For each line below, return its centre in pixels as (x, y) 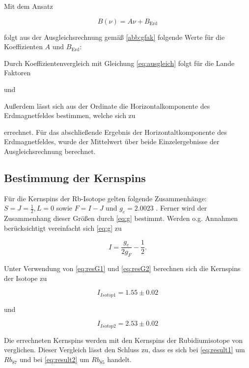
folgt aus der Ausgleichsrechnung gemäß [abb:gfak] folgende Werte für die (114, 37)
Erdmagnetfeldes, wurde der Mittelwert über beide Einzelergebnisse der (112, 141)
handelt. (119, 359)
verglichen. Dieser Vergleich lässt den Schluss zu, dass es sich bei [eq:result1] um (124, 350)
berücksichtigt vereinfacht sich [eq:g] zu (63, 228)
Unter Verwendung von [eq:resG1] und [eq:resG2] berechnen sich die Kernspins (122, 268)
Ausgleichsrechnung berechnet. (50, 151)
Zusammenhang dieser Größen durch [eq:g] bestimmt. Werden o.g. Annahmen (121, 218)
